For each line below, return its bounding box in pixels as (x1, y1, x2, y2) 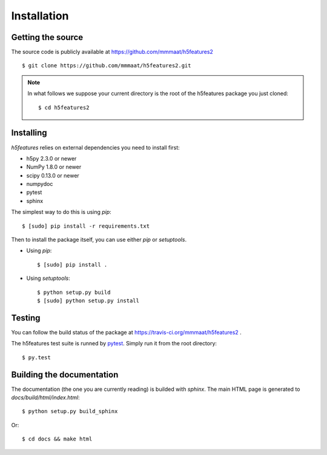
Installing (11, 128, 48, 138)
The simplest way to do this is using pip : (11, 208, 111, 216)
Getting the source (11, 32, 84, 42)
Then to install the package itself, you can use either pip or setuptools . (11, 236, 187, 244)
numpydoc (26, 181, 53, 188)
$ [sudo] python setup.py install (37, 297, 139, 304)
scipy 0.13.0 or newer (26, 171, 80, 179)
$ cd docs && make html (22, 436, 93, 442)
